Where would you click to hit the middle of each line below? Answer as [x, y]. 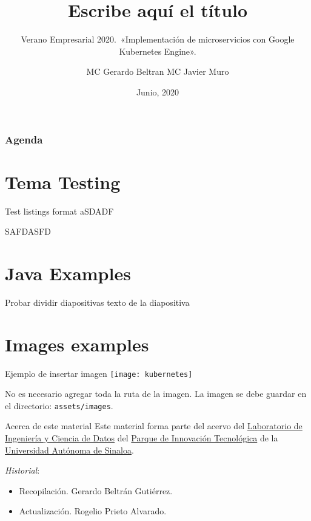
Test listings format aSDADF [59, 211]
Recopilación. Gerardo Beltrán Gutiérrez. [96, 490]
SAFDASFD [28, 231]
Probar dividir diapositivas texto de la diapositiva [97, 302]
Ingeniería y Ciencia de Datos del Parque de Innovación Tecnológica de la [142, 438]
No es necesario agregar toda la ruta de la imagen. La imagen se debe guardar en [156, 394]
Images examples [77, 344]
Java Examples [68, 273]
